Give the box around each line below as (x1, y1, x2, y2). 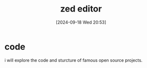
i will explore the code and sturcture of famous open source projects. (4, 57, 143, 63)
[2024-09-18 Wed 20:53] (56, 19, 106, 25)
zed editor (60, 3, 102, 14)
